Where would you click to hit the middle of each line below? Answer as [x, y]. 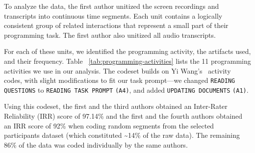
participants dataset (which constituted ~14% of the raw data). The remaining [122, 135]
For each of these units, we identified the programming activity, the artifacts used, [127, 51]
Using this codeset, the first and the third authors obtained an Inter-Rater [116, 106]
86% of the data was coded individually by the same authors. [96, 144]
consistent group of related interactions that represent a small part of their [116, 25]
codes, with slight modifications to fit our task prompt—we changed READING [120, 80]
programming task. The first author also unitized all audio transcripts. [110, 35]
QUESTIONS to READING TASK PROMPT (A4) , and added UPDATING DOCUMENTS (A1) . [126, 89]
